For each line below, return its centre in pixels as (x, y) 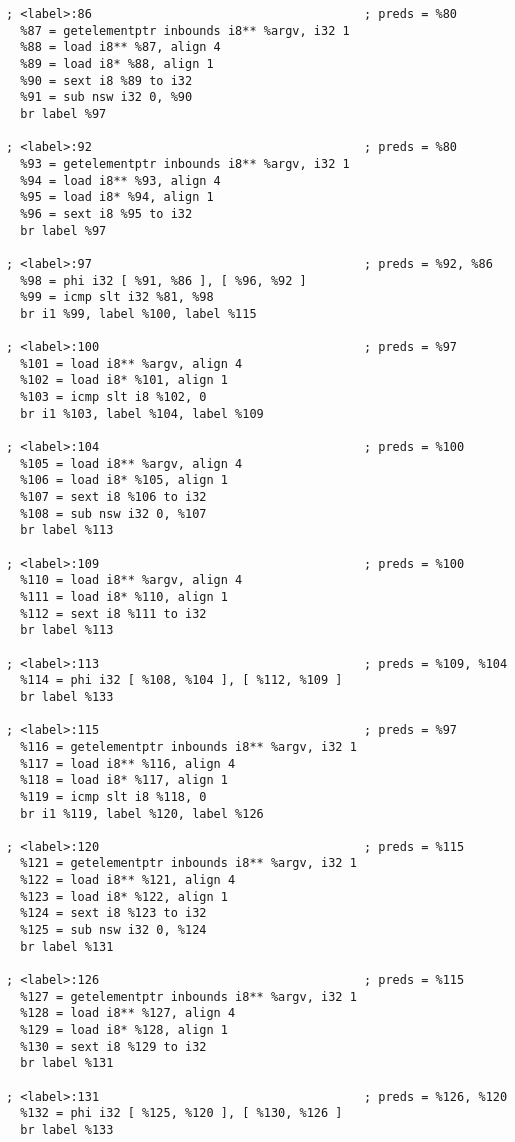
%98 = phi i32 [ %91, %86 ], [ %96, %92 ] (163, 280)
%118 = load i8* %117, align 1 (124, 780)
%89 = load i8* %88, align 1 (117, 63)
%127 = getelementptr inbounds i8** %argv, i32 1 (188, 996)
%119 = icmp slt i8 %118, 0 (113, 796)
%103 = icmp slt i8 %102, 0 (113, 397)
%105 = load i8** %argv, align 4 (131, 463)
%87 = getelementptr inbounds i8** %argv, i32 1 (185, 30)
